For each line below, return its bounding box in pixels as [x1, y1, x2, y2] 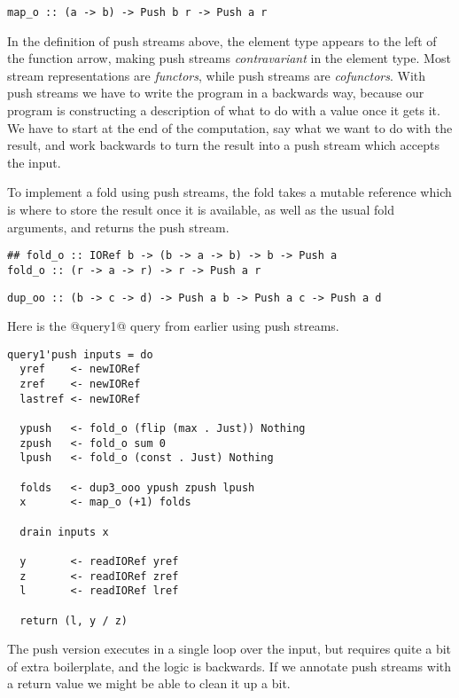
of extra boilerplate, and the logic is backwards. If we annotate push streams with [7, 656, 452, 675]
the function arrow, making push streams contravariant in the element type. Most [7, 49, 451, 67]
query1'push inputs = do [7, 348, 153, 361]
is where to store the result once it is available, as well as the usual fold [7, 200, 394, 218]
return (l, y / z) [19, 614, 128, 627]
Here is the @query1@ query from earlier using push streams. [7, 317, 339, 335]
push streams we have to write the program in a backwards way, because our [7, 83, 424, 102]
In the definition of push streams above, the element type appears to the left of [7, 31, 437, 50]
